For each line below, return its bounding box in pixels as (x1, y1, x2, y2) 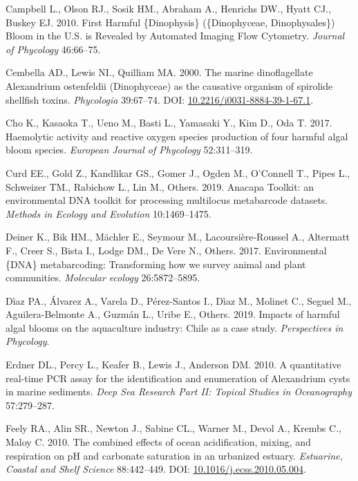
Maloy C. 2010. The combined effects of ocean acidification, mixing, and (6, 435, 311, 449)
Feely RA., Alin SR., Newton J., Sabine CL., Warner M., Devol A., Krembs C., (6, 421, 341, 435)
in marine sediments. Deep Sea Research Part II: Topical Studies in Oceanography (6, 384, 352, 399)
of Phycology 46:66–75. (6, 41, 101, 56)
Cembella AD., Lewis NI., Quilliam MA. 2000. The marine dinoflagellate (6, 65, 313, 79)
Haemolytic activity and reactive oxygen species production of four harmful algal (6, 129, 348, 143)
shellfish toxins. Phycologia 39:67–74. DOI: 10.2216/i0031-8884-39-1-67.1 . (6, 92, 314, 106)
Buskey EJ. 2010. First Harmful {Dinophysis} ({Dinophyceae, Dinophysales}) (6, 15, 335, 29)
